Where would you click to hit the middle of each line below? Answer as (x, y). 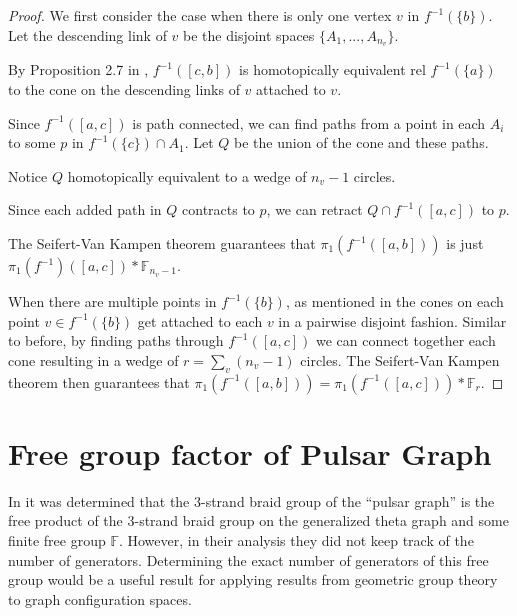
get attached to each (200, 320)
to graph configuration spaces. (100, 598)
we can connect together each (406, 340)
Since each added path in (85, 209)
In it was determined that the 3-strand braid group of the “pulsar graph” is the (251, 500)
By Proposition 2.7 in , (78, 69)
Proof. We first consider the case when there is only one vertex (200, 15)
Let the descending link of (87, 34)
